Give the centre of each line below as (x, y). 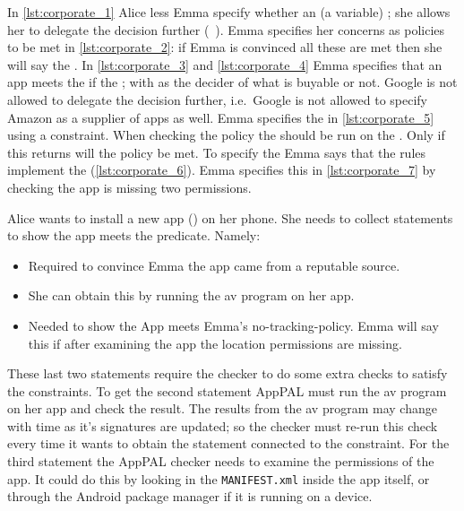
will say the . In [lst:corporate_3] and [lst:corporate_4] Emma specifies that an (225, 64)
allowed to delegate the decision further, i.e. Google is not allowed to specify (217, 99)
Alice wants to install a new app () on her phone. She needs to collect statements (230, 217)
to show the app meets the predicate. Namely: (134, 235)
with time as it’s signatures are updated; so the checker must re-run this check (223, 425)
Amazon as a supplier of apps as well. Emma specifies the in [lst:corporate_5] (221, 117)
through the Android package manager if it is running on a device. (190, 496)
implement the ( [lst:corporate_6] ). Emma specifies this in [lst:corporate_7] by (222, 170)
